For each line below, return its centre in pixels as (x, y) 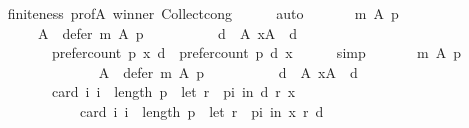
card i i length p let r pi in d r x (173, 91)
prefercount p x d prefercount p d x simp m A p (256, 52)
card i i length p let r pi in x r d (201, 110)
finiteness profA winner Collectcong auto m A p (203, 13)
